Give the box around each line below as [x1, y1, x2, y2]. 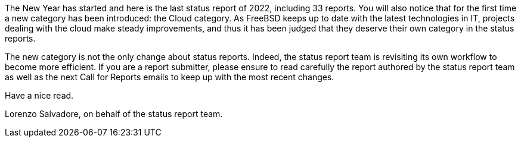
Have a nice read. [5, 90, 74, 100]
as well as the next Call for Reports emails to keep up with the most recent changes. [5, 72, 334, 82]
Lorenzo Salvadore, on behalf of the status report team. [5, 109, 223, 119]
